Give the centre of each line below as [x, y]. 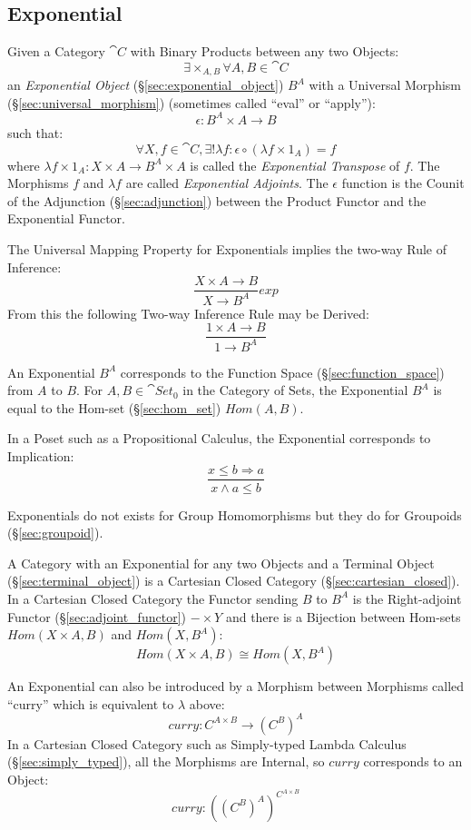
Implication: [41, 455]
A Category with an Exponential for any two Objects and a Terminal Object [221, 563]
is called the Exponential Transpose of [295, 165]
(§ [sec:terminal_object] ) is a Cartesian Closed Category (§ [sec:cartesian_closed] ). [234, 581]
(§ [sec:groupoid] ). [55, 533]
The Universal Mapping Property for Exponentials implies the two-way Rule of [227, 248]
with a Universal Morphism [385, 85]
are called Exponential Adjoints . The [227, 183]
